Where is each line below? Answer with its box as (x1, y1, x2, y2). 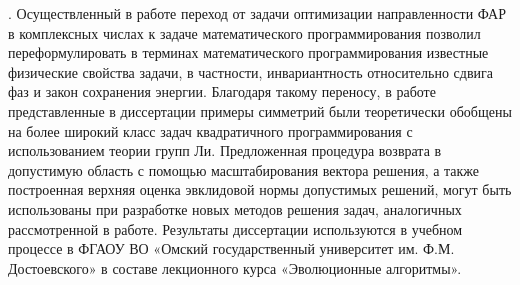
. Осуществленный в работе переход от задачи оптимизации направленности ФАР (8, 3, 506, 23)
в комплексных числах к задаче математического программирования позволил (8, 22, 481, 43)
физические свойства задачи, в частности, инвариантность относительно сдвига (8, 61, 494, 82)
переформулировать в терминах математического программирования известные (8, 42, 489, 63)
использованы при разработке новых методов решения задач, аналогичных (8, 198, 462, 219)
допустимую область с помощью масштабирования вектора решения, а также (8, 159, 480, 180)
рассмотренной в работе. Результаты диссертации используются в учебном (8, 218, 463, 239)
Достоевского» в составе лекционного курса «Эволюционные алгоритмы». (8, 257, 462, 278)
